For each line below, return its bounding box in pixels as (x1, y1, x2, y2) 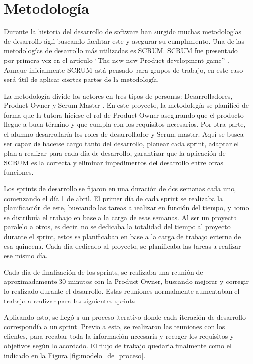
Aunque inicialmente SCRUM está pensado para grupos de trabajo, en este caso (4, 64, 243, 75)
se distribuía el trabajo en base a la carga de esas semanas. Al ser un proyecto (4, 212, 237, 222)
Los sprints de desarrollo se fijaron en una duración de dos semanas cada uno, (4, 183, 236, 194)
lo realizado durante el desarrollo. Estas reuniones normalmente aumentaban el (4, 285, 240, 296)
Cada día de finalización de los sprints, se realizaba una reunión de (4, 266, 203, 277)
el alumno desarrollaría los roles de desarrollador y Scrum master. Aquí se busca (4, 129, 244, 139)
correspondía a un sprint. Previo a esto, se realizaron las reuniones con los (4, 321, 225, 331)
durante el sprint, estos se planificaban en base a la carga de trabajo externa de (4, 231, 241, 241)
